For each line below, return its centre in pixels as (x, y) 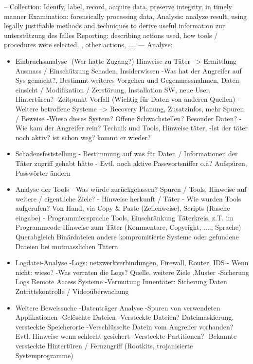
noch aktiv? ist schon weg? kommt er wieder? (83, 137)
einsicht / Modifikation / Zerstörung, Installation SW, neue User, (113, 89)
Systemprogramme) (44, 355)
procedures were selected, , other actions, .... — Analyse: (88, 45)
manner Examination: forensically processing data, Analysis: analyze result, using (126, 16)
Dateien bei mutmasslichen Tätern (67, 246)
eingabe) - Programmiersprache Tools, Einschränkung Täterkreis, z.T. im (125, 217)
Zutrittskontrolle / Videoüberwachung (72, 291)
